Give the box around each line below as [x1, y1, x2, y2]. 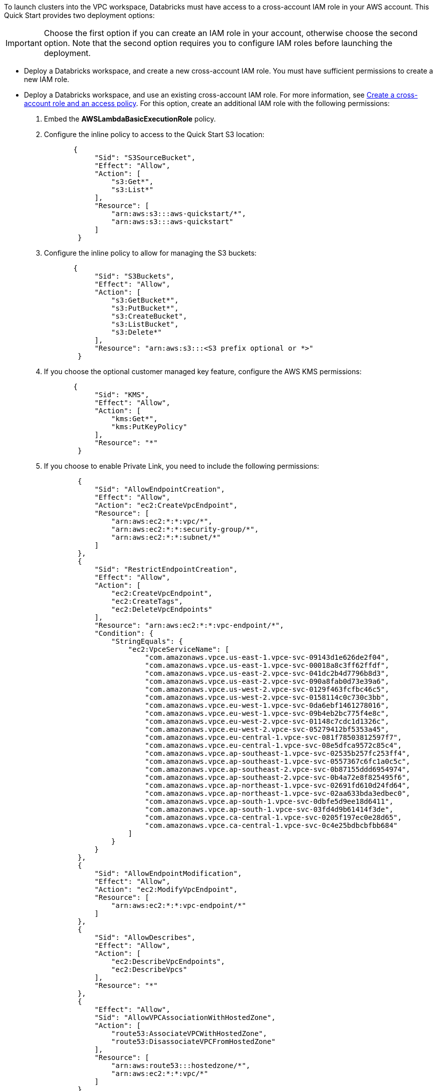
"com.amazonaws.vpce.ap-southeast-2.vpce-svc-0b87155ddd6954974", [145, 765, 411, 773]
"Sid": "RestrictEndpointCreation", [94, 565, 238, 573]
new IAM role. [24, 75, 69, 84]
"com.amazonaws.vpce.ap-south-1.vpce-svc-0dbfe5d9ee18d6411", [145, 797, 394, 805]
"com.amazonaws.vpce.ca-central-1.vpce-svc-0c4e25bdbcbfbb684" [145, 821, 398, 829]
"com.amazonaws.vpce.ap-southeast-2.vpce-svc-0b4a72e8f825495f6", [145, 773, 411, 781]
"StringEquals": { [111, 637, 183, 645]
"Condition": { [94, 629, 154, 637]
